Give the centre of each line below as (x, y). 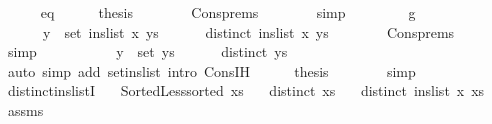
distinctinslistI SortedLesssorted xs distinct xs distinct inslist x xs (246, 90)
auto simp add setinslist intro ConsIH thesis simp (211, 70)
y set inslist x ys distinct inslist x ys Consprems (248, 31)
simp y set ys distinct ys (147, 51)
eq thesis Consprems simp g (228, 12)
